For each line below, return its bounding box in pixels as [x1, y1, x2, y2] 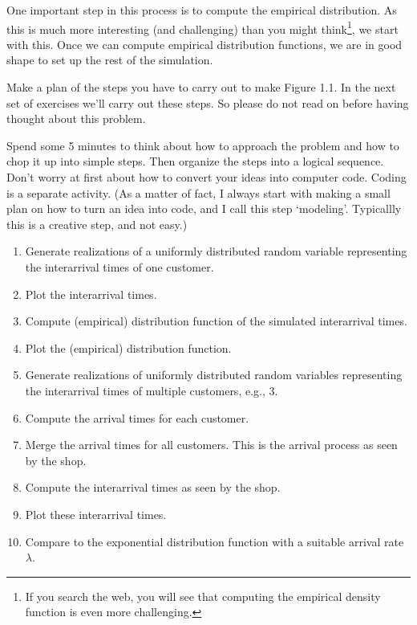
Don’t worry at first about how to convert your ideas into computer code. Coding [6, 169, 407, 185]
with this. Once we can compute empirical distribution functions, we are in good [6, 35, 403, 52]
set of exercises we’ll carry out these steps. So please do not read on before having [6, 94, 409, 111]
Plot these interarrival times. [25, 505, 167, 522]
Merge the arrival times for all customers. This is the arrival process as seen [25, 436, 398, 453]
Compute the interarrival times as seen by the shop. [25, 479, 281, 496]
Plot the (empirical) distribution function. [25, 339, 232, 356]
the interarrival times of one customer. [25, 258, 214, 275]
